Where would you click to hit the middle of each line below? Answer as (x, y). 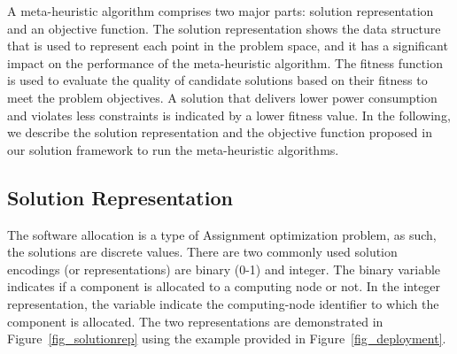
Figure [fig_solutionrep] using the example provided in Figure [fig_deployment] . (227, 339)
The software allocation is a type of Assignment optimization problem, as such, (222, 234)
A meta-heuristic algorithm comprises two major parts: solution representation (221, 11)
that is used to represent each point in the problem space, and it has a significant (228, 46)
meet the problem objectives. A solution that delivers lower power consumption (222, 97)
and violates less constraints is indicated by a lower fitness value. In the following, (229, 115)
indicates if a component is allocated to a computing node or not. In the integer (224, 286)
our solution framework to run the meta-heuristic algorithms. (173, 149)
